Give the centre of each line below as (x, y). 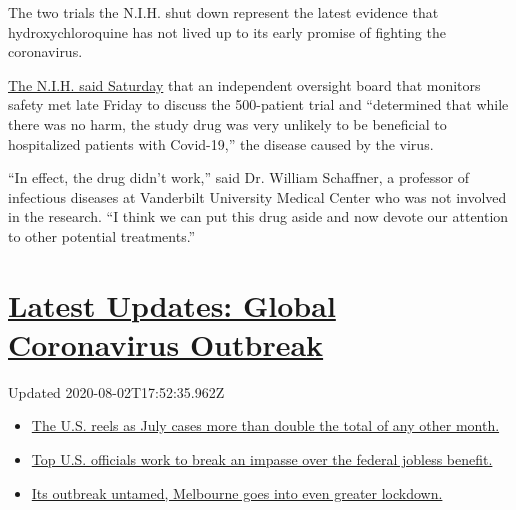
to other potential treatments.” (102, 235)
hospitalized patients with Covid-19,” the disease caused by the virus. (221, 143)
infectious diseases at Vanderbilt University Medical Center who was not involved (257, 196)
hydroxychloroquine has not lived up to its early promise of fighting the (227, 31)
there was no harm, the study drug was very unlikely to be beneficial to (227, 123)
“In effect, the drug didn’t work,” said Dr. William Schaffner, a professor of (239, 177)
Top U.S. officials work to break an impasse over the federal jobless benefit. (262, 459)
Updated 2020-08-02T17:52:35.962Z (116, 391)
